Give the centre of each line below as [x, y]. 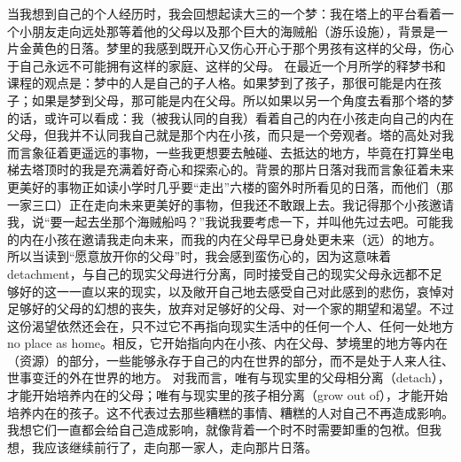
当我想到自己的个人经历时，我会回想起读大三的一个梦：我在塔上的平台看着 [224, 13]
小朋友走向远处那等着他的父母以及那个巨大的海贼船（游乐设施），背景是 [227, 31]
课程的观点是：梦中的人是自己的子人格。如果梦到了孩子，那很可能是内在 [218, 83]
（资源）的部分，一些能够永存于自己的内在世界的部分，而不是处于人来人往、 [230, 360]
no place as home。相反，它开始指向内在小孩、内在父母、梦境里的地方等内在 [228, 343]
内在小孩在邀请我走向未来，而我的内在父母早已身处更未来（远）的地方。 [230, 239]
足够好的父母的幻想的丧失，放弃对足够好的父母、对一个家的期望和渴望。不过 [230, 308]
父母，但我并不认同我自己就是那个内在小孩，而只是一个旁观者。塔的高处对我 [230, 135]
